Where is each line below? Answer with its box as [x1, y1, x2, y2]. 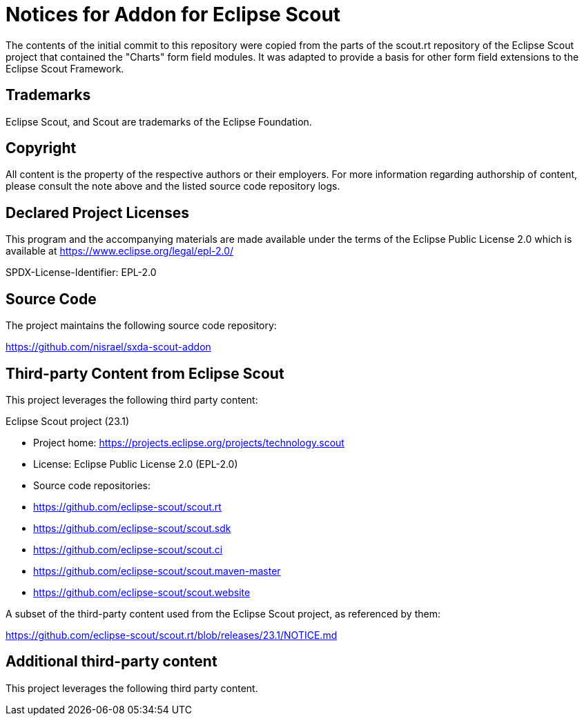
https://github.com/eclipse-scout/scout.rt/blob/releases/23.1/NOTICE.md [6, 629, 338, 641]
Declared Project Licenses [6, 204, 189, 221]
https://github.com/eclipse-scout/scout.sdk [33, 522, 231, 534]
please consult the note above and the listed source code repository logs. [6, 180, 340, 192]
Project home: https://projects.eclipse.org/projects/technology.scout [33, 436, 344, 448]
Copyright [6, 139, 77, 157]
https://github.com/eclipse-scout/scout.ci [33, 543, 223, 555]
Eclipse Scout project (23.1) [6, 415, 130, 427]
